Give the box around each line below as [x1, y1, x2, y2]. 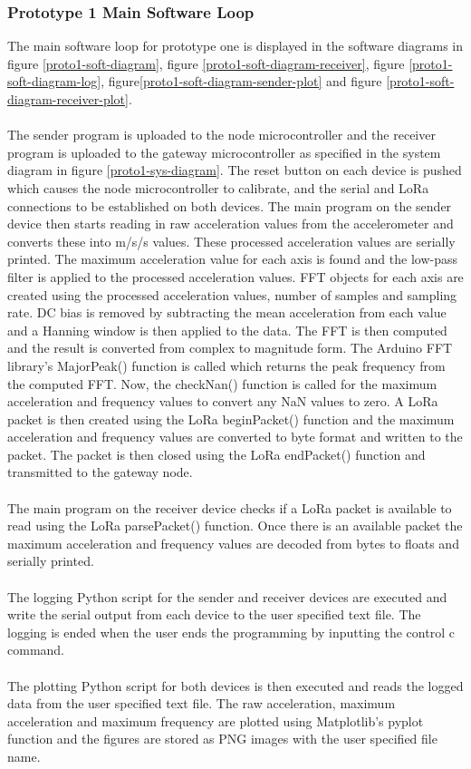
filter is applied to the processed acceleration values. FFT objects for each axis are [7, 267, 464, 286]
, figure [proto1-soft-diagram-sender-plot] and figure [101, 72, 382, 91]
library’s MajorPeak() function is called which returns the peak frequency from [7, 355, 446, 375]
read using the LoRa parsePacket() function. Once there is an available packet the [7, 516, 463, 535]
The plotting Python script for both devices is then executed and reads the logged [7, 676, 464, 695]
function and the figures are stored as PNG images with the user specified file [7, 729, 437, 748]
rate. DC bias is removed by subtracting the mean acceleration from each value [7, 303, 447, 322]
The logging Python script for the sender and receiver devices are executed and [7, 587, 447, 606]
